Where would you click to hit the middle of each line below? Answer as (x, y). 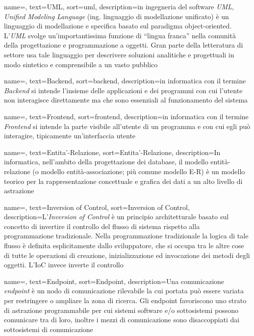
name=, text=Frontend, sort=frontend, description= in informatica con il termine (126, 116)
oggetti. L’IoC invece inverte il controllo (64, 265)
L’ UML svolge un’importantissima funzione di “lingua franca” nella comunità (120, 35)
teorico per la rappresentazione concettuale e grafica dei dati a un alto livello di (123, 181)
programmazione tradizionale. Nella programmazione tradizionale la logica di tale (126, 236)
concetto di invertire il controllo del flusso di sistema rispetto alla (102, 226)
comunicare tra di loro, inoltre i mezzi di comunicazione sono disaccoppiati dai (122, 320)
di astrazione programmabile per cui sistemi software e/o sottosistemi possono (121, 310)
